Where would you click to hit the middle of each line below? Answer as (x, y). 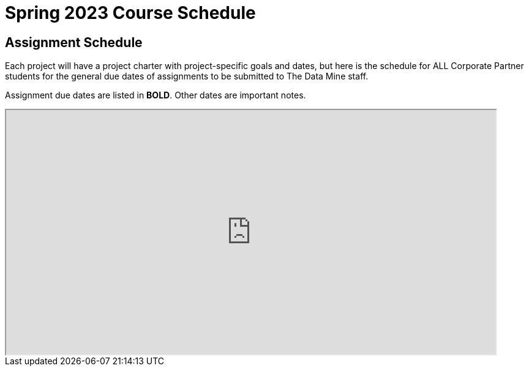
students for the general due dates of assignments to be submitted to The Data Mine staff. (187, 76)
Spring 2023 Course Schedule (130, 13)
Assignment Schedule (74, 42)
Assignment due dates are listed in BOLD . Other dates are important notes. (156, 95)
